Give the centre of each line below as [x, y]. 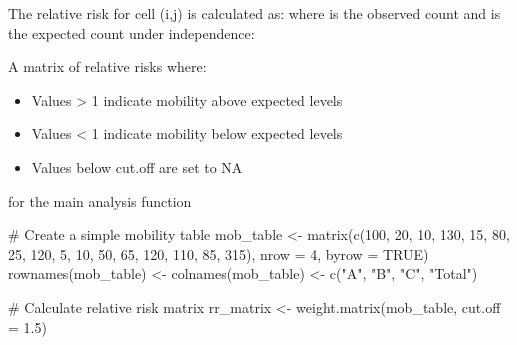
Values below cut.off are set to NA [137, 166]
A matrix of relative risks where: [107, 66]
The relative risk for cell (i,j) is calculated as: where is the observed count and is [254, 13]
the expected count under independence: [131, 32]
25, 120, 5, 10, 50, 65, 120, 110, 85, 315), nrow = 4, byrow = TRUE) [218, 253]
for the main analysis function [100, 200]
